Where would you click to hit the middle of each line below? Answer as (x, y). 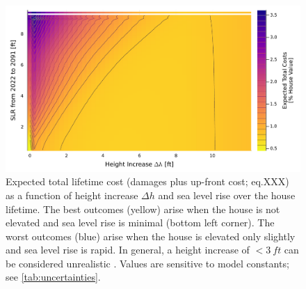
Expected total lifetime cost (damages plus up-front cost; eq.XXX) (147, 181)
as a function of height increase (72, 195)
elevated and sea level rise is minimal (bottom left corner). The (140, 222)
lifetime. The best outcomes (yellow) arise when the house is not (143, 209)
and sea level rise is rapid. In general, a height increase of (128, 250)
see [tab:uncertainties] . (53, 277)
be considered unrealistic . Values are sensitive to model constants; (147, 263)
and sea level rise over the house (227, 195)
